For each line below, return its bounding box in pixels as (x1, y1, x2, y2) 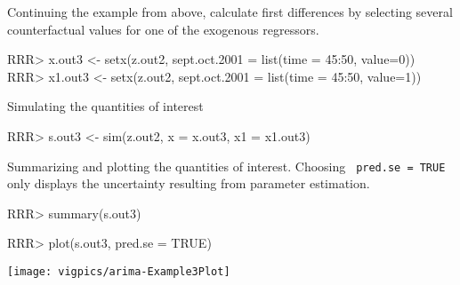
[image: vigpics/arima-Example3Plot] (7, 265, 230, 278)
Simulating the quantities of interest (7, 97, 204, 115)
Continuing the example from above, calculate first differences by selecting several (7, 3, 453, 20)
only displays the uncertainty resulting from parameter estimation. (7, 174, 370, 193)
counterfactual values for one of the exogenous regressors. (7, 20, 319, 38)
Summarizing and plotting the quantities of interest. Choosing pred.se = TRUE (7, 156, 446, 175)
